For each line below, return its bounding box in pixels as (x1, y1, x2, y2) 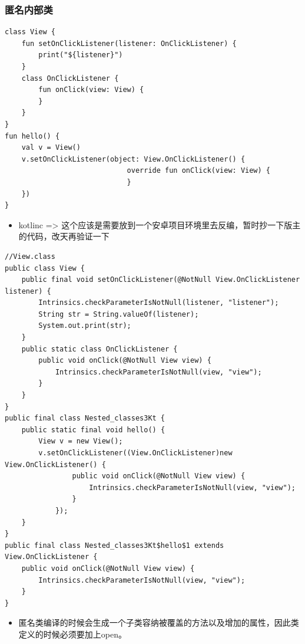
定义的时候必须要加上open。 (18, 627, 127, 640)
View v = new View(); (38, 437, 123, 446)
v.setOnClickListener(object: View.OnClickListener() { (21, 155, 246, 163)
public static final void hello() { (21, 425, 165, 434)
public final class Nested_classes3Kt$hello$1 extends (5, 541, 224, 550)
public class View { (5, 264, 85, 272)
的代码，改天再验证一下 (18, 230, 110, 242)
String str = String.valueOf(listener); (38, 310, 199, 318)
